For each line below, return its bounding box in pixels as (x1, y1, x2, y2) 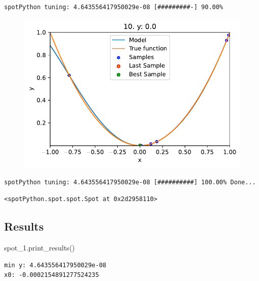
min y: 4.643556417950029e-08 (4, 261, 107, 269)
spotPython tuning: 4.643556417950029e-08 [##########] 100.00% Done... (4, 178, 256, 186)
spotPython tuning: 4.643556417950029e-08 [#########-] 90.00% (4, 4, 223, 11)
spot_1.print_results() (4, 242, 75, 253)
